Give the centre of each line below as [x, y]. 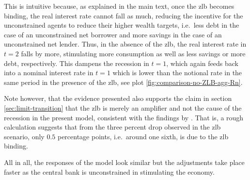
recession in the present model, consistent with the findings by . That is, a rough [124, 117]
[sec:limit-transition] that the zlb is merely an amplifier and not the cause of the [123, 107]
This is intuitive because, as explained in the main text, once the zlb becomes [119, 6]
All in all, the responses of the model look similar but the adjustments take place [124, 162]
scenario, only [24, 136]
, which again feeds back [202, 63]
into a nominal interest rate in [49, 73]
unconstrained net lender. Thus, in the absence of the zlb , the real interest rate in [125, 44]
